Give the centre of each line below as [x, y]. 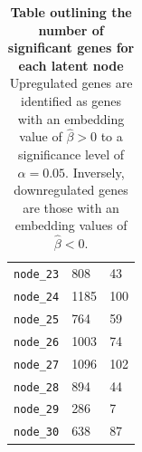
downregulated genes [71, 190]
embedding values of [71, 225]
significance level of [71, 154]
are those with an [71, 207]
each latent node [71, 65]
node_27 [37, 365]
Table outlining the [71, 12]
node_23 [37, 274]
